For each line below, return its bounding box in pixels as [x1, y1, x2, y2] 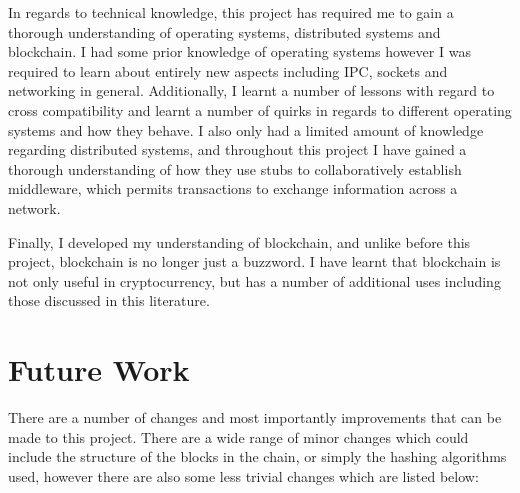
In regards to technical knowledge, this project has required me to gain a [8, 2, 454, 22]
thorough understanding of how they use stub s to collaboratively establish [8, 158, 462, 179]
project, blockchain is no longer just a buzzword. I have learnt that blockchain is [8, 251, 501, 272]
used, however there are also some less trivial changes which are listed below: [8, 465, 479, 486]
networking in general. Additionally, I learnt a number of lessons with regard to [8, 80, 495, 101]
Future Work [8, 349, 190, 390]
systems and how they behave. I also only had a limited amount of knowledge [8, 119, 484, 140]
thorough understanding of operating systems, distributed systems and [8, 21, 441, 42]
